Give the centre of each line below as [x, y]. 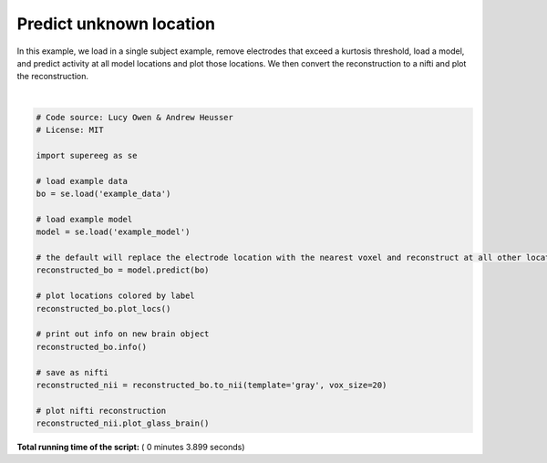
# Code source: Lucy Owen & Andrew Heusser [135, 117]
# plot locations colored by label [115, 296]
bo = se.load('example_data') [103, 194]
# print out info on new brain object [123, 334]
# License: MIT [70, 130]
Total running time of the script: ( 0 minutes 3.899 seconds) [131, 448]
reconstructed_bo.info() [92, 347]
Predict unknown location [116, 24]
